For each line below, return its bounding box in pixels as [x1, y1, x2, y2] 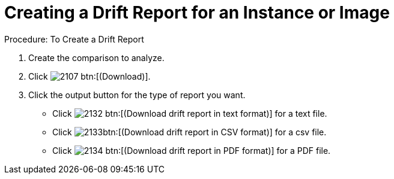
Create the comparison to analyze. [28, 52, 165, 63]
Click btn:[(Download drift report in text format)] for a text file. [52, 108, 327, 119]
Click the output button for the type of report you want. [28, 89, 246, 100]
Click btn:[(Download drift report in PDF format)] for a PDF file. [52, 145, 331, 156]
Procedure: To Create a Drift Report [4, 34, 144, 44]
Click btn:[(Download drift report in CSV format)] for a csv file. [52, 126, 327, 137]
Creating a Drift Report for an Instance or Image [4, 2, 390, 23]
